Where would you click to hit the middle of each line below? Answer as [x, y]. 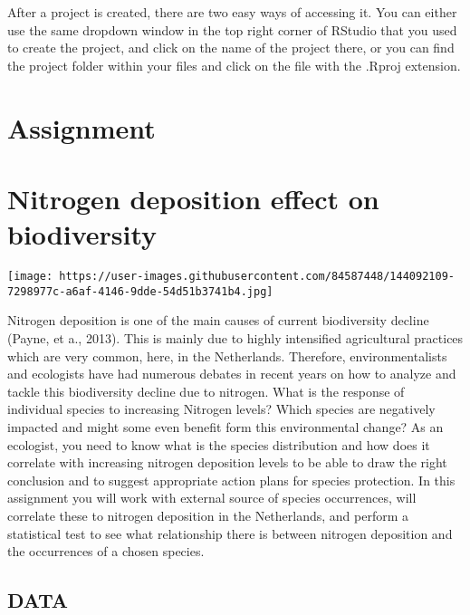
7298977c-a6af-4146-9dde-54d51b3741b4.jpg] [140, 291]
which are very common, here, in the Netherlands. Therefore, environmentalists [227, 356]
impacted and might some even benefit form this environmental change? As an [225, 426]
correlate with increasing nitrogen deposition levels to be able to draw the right [227, 462]
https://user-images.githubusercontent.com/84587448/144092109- [257, 277]
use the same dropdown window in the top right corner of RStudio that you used [232, 29]
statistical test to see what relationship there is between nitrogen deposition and [230, 533]
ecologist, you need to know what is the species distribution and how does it [219, 444]
